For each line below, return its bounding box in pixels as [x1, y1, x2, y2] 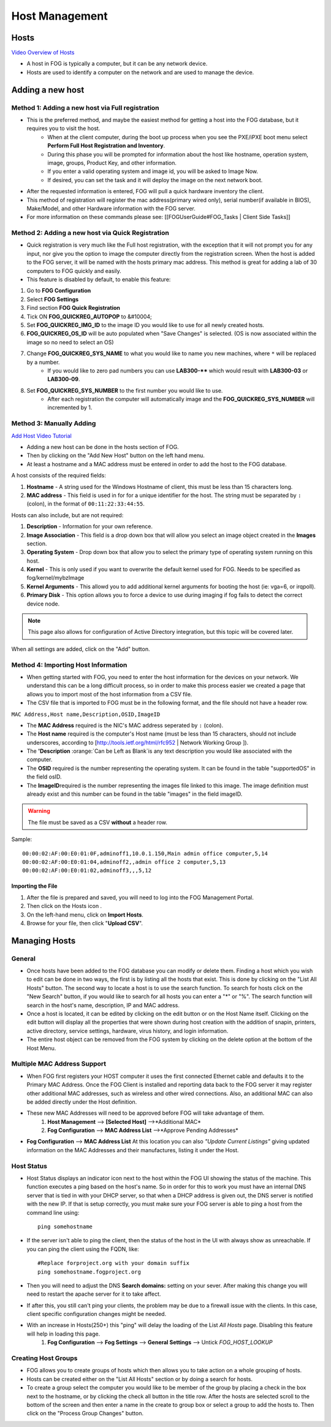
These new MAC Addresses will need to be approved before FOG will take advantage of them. [26, 1109, 265, 1117]
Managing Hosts [11, 936, 76, 946]
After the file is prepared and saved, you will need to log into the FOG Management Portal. [26, 893, 254, 901]
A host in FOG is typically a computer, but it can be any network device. [26, 60, 208, 67]
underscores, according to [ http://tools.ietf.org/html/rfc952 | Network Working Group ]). [26, 739, 249, 746]
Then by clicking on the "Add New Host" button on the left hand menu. [26, 452, 205, 460]
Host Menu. [26, 1044, 56, 1052]
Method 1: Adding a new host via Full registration [11, 103, 159, 112]
